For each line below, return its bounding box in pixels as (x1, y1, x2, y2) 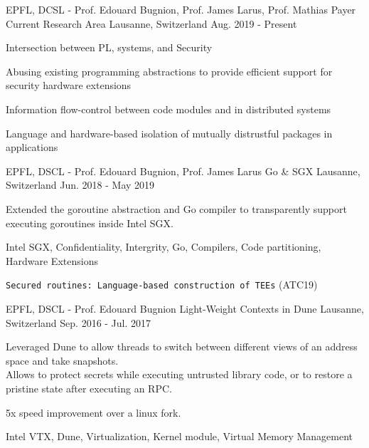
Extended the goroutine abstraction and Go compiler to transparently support (6, 201, 347, 216)
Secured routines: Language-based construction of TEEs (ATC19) (6, 277, 318, 292)
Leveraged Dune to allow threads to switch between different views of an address (6, 339, 358, 354)
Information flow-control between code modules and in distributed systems (6, 101, 331, 116)
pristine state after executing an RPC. (6, 380, 172, 395)
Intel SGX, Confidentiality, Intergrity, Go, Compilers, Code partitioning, (6, 239, 321, 254)
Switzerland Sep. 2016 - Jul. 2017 (6, 315, 151, 330)
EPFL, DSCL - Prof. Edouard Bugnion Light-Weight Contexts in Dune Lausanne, (6, 301, 364, 316)
